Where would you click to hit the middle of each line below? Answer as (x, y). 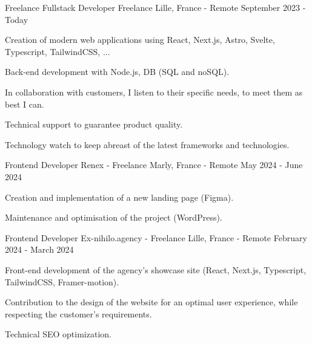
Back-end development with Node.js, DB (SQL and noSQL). (117, 72)
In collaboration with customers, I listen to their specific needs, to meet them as (154, 92)
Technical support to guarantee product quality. (94, 124)
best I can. (25, 104)
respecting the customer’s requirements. (78, 313)
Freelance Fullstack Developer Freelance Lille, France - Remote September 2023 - (155, 7)
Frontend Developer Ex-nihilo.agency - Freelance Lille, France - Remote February (156, 237)
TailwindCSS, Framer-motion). (62, 281)
